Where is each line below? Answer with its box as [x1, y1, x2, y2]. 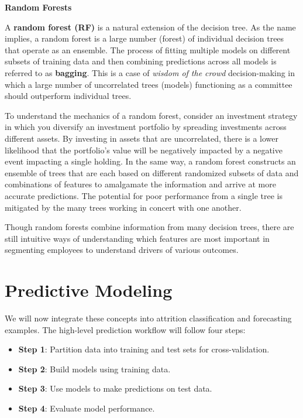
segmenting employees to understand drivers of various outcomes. [5, 244, 239, 256]
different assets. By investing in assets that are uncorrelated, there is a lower [5, 132, 279, 144]
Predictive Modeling [5, 278, 173, 302]
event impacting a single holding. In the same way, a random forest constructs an [5, 155, 296, 167]
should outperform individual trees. [5, 90, 132, 102]
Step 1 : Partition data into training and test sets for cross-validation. [18, 343, 270, 355]
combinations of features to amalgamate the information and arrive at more [5, 178, 276, 190]
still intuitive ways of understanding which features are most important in [5, 232, 270, 244]
